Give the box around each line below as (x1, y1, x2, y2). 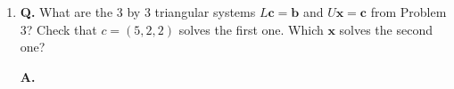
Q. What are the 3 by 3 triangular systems (20, 3, 256, 20)
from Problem (370, 3, 447, 20)
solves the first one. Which (178, 20, 324, 38)
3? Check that (20, 20, 97, 38)
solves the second (339, 20, 433, 38)
